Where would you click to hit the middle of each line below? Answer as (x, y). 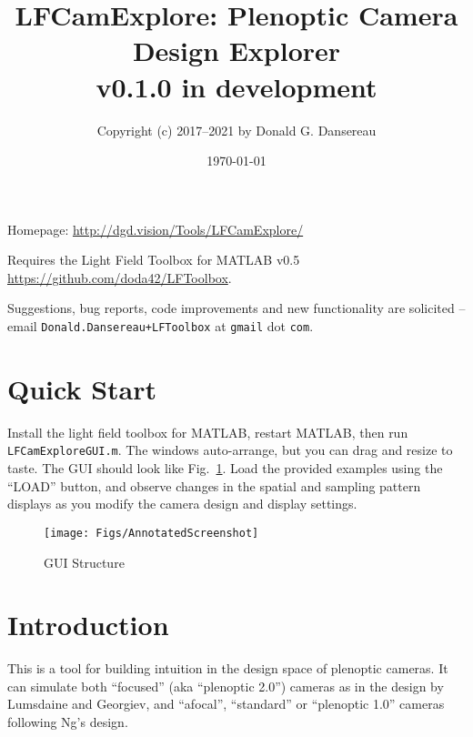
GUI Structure (84, 562)
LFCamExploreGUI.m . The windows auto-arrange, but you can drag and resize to (230, 450)
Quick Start (82, 388)
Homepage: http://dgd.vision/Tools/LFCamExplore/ (156, 229)
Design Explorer (236, 50)
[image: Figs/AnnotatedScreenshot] (151, 533)
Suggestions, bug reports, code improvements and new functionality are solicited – (236, 308)
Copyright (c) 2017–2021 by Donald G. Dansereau (236, 130)
